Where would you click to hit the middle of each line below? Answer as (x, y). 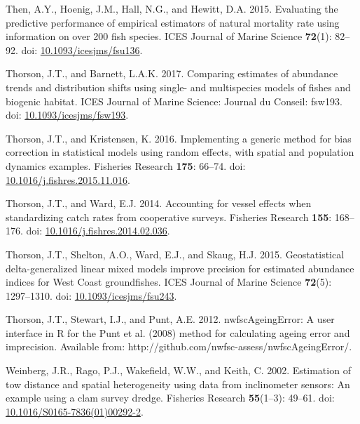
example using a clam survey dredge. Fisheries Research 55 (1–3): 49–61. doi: (170, 398)
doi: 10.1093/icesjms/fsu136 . (82, 49)
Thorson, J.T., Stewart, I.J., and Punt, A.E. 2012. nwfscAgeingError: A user (170, 319)
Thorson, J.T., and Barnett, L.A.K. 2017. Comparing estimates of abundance (172, 73)
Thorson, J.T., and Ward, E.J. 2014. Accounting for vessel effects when (159, 203)
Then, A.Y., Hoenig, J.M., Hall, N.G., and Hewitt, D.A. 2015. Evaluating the (172, 8)
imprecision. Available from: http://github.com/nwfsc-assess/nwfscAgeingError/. (179, 346)
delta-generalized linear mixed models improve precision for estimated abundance (180, 268)
